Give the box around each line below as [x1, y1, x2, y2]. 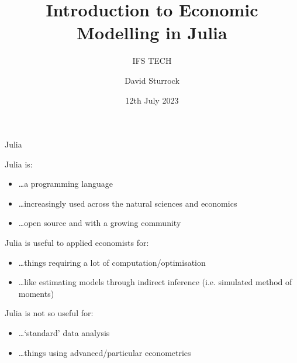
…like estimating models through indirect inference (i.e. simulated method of [18, 276, 292, 288]
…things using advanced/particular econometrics [18, 346, 191, 358]
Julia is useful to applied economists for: [5, 237, 149, 249]
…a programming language [18, 177, 113, 190]
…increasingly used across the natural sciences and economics [18, 197, 237, 209]
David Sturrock [125, 74, 179, 86]
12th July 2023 [125, 94, 179, 106]
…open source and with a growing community [18, 217, 181, 229]
